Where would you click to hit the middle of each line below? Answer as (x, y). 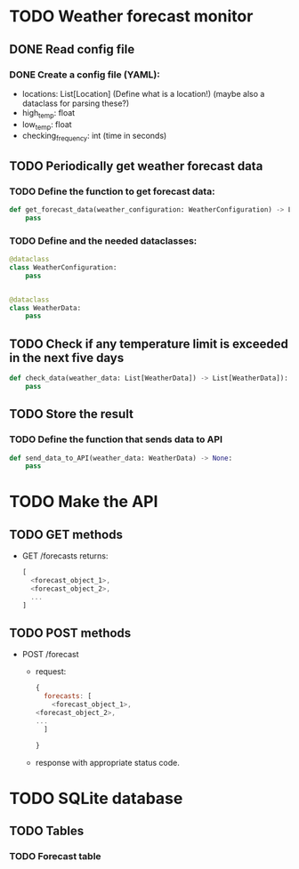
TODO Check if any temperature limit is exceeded (149, 344)
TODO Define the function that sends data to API (116, 439)
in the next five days (67, 358)
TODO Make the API (84, 502)
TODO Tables (47, 831)
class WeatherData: (45, 308)
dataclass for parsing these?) (76, 103)
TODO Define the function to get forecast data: (112, 191)
